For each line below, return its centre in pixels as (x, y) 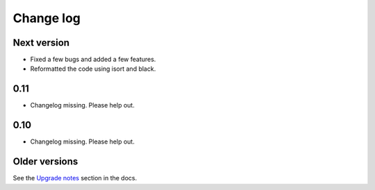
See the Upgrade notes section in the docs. (75, 178)
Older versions (45, 162)
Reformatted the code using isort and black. (93, 69)
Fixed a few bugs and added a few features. (93, 60)
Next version (41, 43)
